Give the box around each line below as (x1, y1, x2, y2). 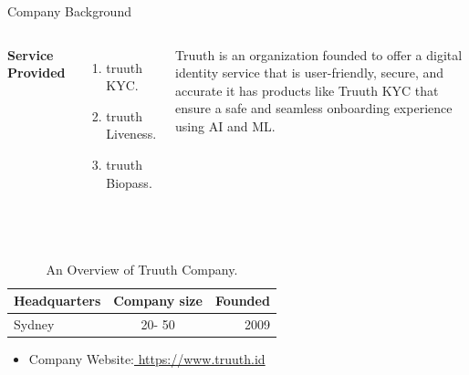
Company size (113, 291, 203, 310)
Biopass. (106, 172, 152, 192)
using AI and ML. (175, 116, 276, 135)
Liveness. (106, 124, 157, 143)
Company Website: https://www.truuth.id (28, 349, 266, 369)
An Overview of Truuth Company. (46, 259, 238, 278)
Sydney (14, 315, 55, 334)
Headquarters (14, 291, 101, 310)
